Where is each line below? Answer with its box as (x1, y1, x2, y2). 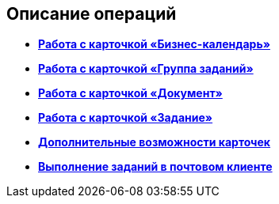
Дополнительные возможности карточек (38, 135, 271, 149)
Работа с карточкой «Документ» (38, 86, 223, 100)
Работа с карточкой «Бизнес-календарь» (38, 37, 270, 51)
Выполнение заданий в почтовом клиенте (38, 160, 273, 174)
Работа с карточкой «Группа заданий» (38, 62, 254, 76)
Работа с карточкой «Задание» (38, 111, 213, 125)
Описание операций (6, 4, 177, 24)
